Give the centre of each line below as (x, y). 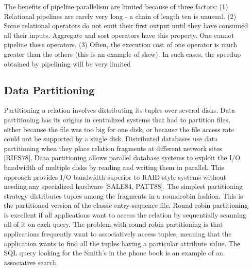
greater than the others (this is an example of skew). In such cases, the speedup (122, 54)
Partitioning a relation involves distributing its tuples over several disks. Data (119, 110)
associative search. (31, 262)
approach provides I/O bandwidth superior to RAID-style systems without (115, 177)
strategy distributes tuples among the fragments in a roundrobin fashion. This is (124, 195)
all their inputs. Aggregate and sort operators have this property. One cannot (119, 35)
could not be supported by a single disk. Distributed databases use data (111, 139)
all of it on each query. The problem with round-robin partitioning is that (114, 224)
